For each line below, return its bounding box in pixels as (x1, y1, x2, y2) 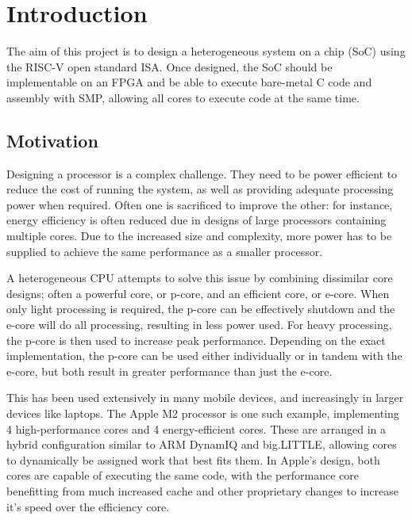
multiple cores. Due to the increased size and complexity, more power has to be (6, 227, 392, 244)
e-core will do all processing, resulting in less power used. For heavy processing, (6, 316, 392, 333)
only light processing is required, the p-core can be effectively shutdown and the (6, 300, 395, 317)
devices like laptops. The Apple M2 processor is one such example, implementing (6, 405, 399, 422)
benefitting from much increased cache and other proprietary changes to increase (6, 482, 399, 499)
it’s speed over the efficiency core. (6, 498, 170, 514)
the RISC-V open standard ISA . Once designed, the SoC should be (6, 58, 333, 75)
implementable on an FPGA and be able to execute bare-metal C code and (6, 74, 372, 90)
